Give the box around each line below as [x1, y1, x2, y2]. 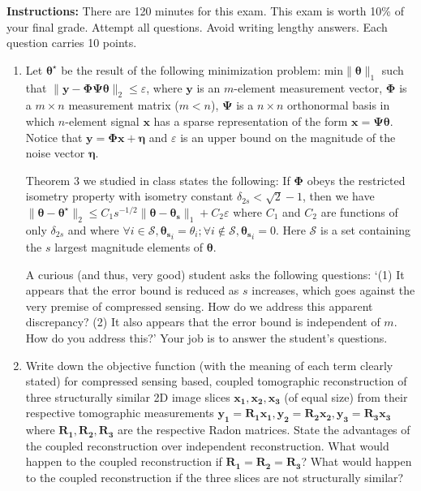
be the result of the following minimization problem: [61, 61, 321, 78]
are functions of [320, 203, 398, 220]
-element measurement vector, [234, 79, 383, 96]
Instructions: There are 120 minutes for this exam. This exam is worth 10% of [6, 2, 404, 19]
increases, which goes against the [251, 282, 415, 299]
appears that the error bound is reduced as [25, 282, 239, 299]
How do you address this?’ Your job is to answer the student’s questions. [25, 329, 388, 346]
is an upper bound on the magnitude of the [180, 128, 396, 145]
